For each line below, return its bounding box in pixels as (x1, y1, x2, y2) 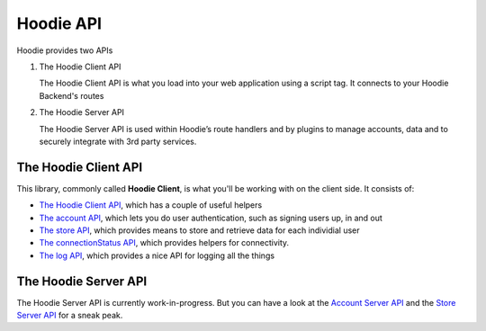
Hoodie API (16, 13, 103, 33)
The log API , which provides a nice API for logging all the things (39, 250, 274, 261)
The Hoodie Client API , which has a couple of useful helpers (39, 200, 263, 210)
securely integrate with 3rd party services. (39, 136, 197, 147)
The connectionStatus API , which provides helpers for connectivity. (39, 237, 290, 248)
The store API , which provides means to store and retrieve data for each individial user (39, 225, 360, 236)
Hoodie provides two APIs (16, 45, 113, 56)
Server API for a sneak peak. (16, 310, 123, 321)
